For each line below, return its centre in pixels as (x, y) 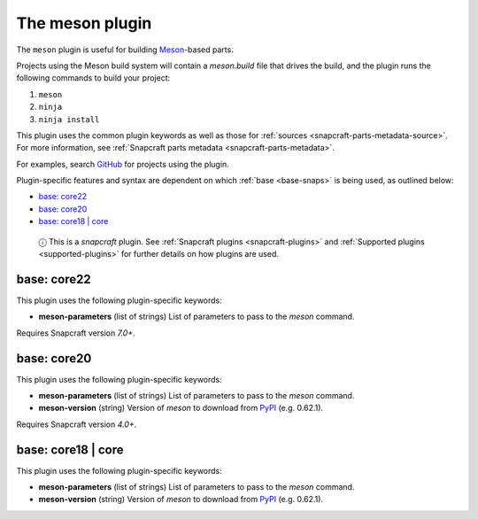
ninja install (69, 119)
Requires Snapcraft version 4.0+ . (77, 424)
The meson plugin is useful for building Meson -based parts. (125, 50)
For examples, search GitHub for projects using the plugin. (123, 164)
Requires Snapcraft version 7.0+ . (76, 333)
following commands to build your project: (93, 78)
